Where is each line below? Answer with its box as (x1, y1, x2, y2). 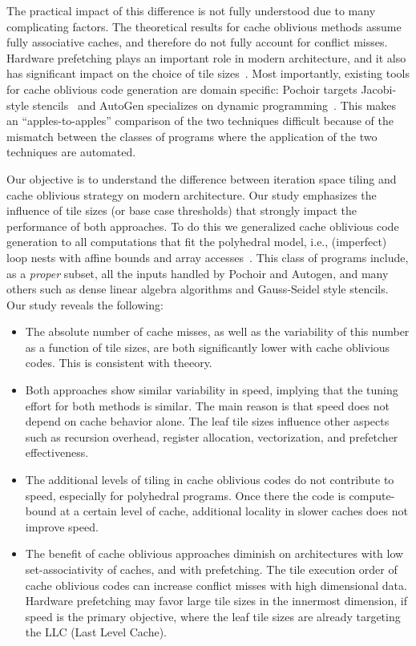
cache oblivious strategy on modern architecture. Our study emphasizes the (6, 186, 377, 203)
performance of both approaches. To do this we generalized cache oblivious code (6, 217, 399, 234)
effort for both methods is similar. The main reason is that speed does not (25, 397, 390, 414)
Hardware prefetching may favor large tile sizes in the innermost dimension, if (25, 592, 407, 609)
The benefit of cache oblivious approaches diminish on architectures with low (25, 545, 404, 562)
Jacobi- (361, 80, 397, 97)
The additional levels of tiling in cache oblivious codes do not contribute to (25, 471, 394, 488)
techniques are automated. (6, 143, 136, 160)
